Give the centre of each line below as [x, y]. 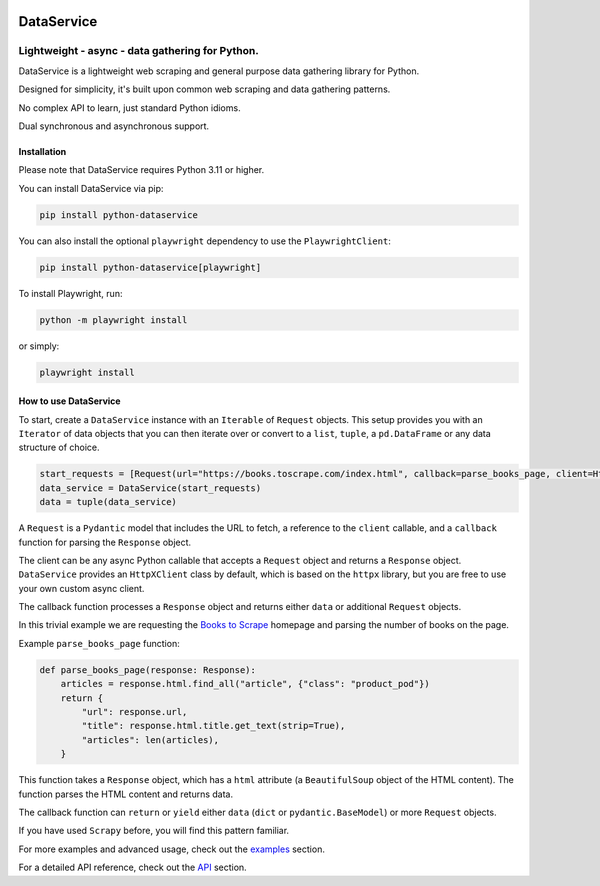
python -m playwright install [113, 319]
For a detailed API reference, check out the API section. [132, 867]
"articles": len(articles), [150, 739]
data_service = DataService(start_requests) [150, 488]
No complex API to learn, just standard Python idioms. [129, 107]
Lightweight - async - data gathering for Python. [138, 51]
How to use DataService [69, 401]
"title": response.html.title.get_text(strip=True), [213, 726]
